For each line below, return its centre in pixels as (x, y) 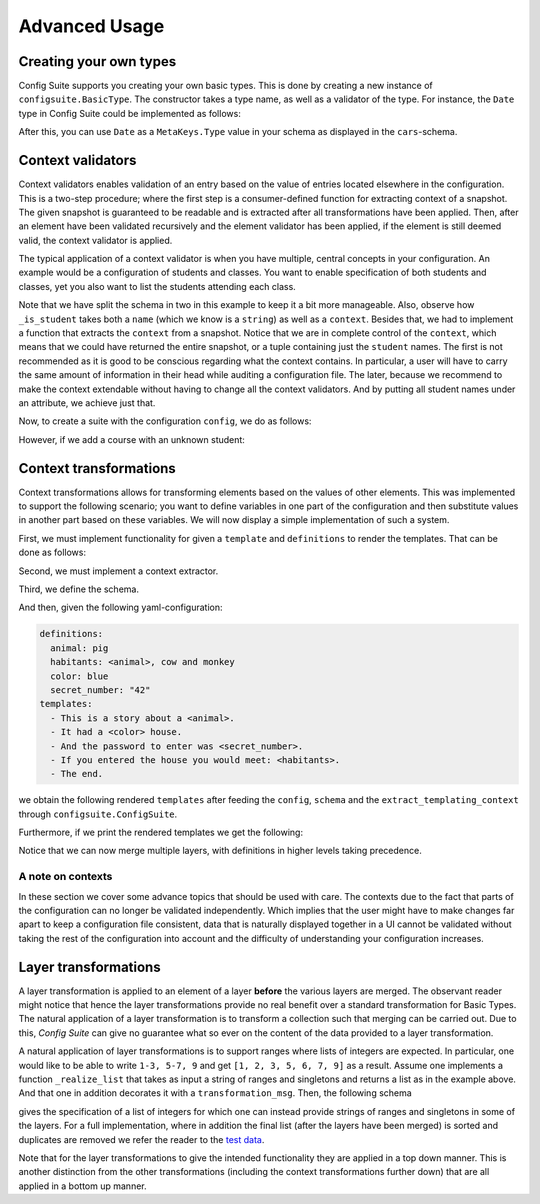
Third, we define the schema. (79, 589)
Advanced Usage (91, 26)
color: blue (79, 676)
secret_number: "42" (100, 689)
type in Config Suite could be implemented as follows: (130, 113)
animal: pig (79, 648)
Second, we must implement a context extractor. (118, 571)
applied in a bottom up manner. (82, 1186)
